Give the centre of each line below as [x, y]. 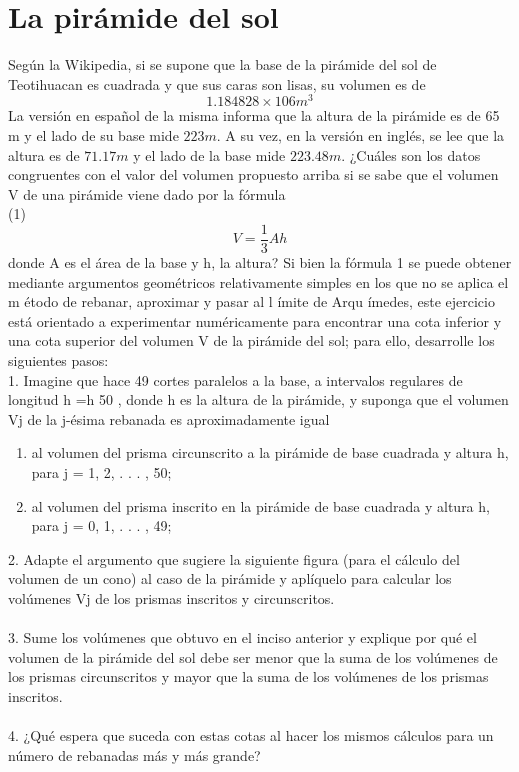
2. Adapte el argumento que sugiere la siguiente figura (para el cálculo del [234, 558]
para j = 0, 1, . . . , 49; [101, 525]
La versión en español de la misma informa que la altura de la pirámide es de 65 [254, 115]
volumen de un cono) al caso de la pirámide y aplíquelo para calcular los [230, 578]
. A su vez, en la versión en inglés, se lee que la [360, 134]
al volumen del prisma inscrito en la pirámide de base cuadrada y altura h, [260, 505]
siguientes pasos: [58, 359]
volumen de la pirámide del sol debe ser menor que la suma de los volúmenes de [253, 656]
